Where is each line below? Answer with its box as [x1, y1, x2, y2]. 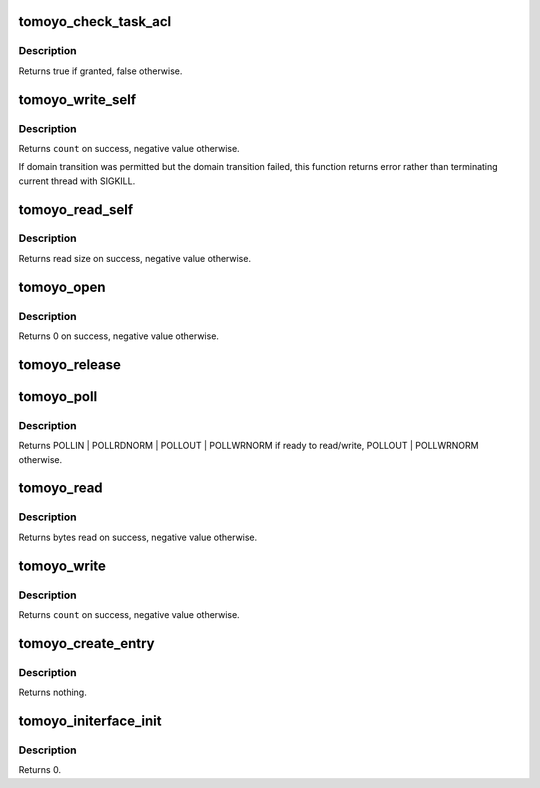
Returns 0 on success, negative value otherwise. [18, 330, 220, 342]
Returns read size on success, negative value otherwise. [18, 252, 252, 264]
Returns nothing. [18, 686, 87, 699]
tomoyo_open [18, 278, 106, 295]
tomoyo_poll [18, 388, 98, 405]
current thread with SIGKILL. [18, 175, 136, 187]
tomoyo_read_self [18, 201, 134, 218]
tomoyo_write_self [18, 91, 137, 108]
